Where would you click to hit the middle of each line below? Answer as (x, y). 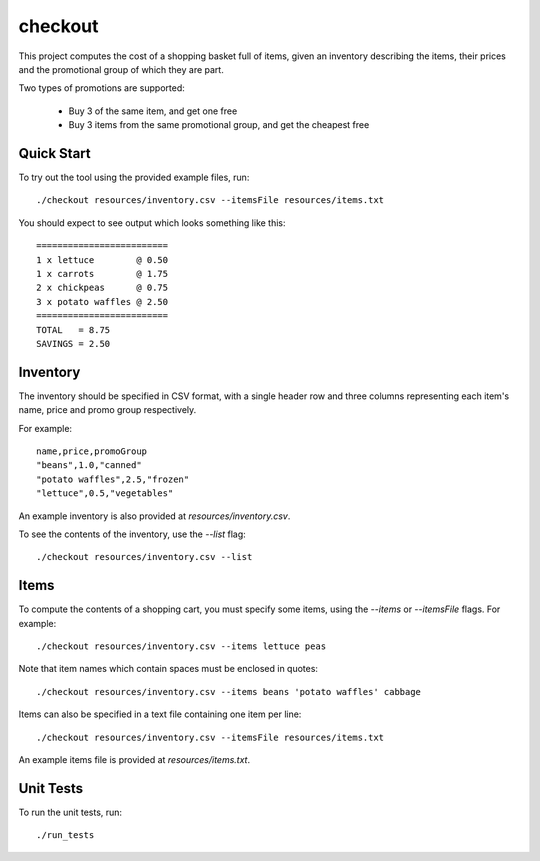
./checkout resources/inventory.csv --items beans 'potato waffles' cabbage (229, 691)
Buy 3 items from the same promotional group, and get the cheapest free (219, 125)
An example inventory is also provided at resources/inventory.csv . (154, 516)
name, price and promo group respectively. (107, 410)
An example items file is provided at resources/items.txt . (134, 759)
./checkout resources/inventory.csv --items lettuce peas (181, 646)
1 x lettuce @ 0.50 (102, 259)
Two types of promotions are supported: (101, 88)
